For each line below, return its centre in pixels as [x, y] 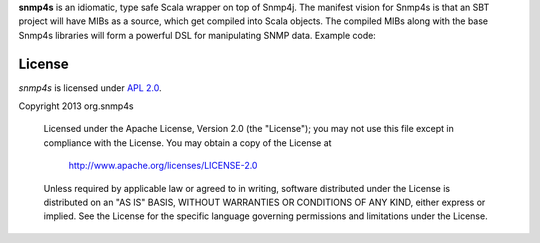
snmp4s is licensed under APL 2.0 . [90, 87]
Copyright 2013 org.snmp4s [76, 106]
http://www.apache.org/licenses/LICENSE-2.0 [163, 166]
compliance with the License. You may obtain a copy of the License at [187, 142]
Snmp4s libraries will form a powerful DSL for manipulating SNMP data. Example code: [197, 35]
